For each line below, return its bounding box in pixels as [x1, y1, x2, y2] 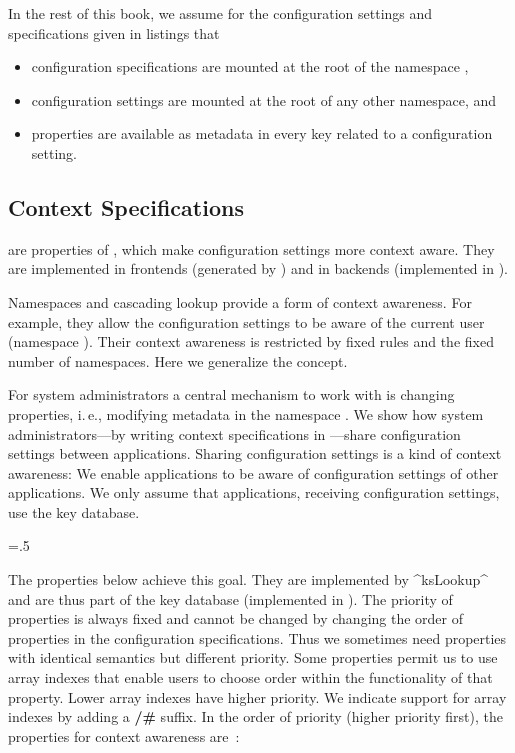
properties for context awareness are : [8, 725, 240, 746]
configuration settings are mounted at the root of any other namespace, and [31, 89, 497, 110]
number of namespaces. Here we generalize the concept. [8, 350, 348, 371]
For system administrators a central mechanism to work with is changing [8, 384, 455, 405]
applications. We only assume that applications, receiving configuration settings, [8, 482, 500, 503]
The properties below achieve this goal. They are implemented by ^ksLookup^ [8, 569, 489, 590]
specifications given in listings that [8, 22, 220, 43]
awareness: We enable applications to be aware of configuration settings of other [8, 462, 499, 483]
